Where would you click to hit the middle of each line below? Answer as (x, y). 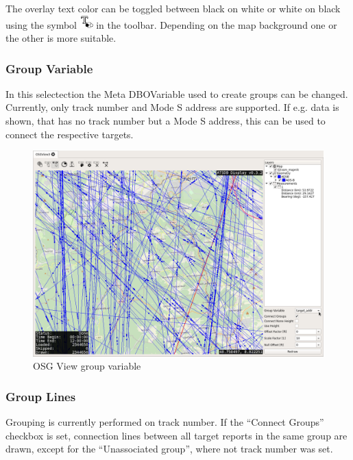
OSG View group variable (87, 366)
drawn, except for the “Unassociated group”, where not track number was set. (169, 449)
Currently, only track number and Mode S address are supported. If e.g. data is (172, 107)
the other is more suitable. (61, 38)
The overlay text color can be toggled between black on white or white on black (173, 8)
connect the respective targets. (70, 134)
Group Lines (41, 396)
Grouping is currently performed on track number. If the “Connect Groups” (165, 422)
